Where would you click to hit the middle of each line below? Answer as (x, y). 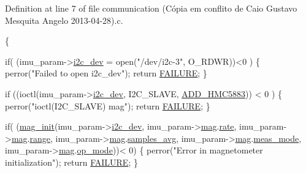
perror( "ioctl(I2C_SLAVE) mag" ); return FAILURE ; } (108, 105)
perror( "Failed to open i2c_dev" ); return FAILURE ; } (106, 73)
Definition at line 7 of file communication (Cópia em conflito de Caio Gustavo (151, 8)
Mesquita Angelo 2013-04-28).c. (64, 20)
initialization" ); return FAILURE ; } (71, 162)
